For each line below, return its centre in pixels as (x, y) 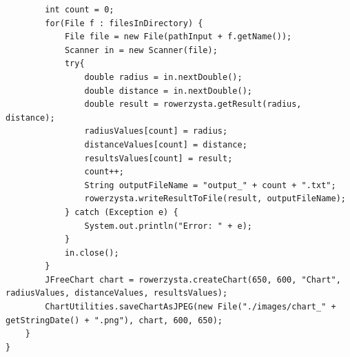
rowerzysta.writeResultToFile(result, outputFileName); (215, 199)
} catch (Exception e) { (121, 212)
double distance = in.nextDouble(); (168, 91)
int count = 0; (80, 10)
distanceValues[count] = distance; (166, 144)
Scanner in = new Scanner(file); (141, 50)
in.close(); (92, 253)
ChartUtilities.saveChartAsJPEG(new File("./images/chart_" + (191, 307)
